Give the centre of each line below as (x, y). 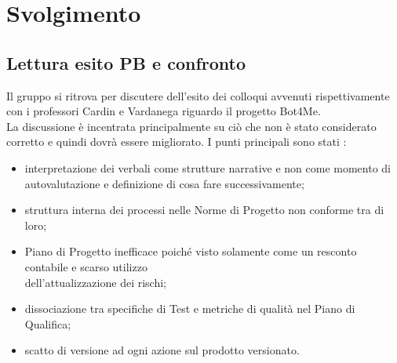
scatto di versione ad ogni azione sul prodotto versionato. (162, 350)
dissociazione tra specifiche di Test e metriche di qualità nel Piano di (190, 309)
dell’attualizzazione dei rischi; (95, 282)
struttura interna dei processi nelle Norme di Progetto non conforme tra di (204, 210)
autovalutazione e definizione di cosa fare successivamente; (164, 183)
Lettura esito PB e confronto (126, 62)
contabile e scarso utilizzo (86, 266)
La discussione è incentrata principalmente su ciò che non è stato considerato (191, 126)
